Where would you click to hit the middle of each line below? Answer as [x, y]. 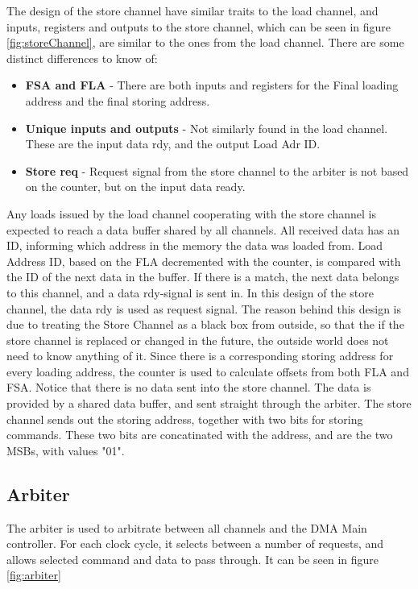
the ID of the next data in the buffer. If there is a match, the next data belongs [203, 277]
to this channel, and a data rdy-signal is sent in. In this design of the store [190, 292]
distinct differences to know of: [82, 58]
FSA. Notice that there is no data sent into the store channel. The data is [189, 387]
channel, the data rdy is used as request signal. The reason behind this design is [204, 308]
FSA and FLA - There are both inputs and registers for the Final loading [212, 85]
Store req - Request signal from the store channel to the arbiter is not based [217, 170]
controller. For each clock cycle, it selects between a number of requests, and [195, 543]
